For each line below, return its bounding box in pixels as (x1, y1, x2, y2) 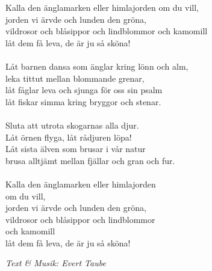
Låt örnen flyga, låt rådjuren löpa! (5, 130, 132, 143)
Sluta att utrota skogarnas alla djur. (5, 118, 139, 131)
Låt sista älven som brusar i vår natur (5, 142, 146, 155)
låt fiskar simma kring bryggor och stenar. (5, 95, 161, 108)
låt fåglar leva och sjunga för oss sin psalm (5, 84, 163, 96)
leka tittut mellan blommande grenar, (5, 72, 145, 84)
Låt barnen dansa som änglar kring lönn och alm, (5, 59, 189, 72)
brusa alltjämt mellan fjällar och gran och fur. (5, 154, 175, 166)
